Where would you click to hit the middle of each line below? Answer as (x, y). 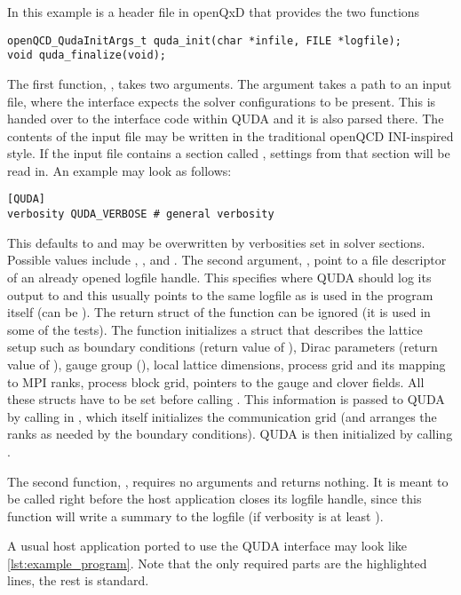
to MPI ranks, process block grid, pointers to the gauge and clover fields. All (216, 381)
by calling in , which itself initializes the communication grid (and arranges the (222, 416)
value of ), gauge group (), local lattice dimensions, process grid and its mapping (227, 364)
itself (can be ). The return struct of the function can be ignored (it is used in (219, 312)
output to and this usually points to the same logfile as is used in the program (220, 294)
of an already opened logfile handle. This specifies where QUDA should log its (219, 277)
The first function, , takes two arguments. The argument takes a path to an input (230, 83)
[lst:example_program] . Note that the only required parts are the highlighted (217, 563)
